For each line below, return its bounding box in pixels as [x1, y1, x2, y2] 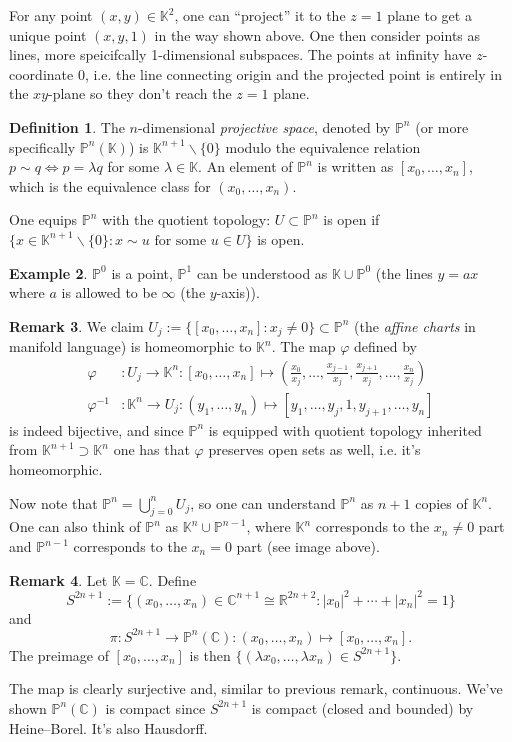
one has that [113, 439, 190, 460]
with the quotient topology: [102, 209, 271, 230]
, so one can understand [190, 492, 336, 513]
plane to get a [387, 5, 472, 25]
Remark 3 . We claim [9, 315, 144, 336]
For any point [9, 5, 93, 25]
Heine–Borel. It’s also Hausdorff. [9, 717, 208, 738]
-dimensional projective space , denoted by [137, 116, 391, 137]
